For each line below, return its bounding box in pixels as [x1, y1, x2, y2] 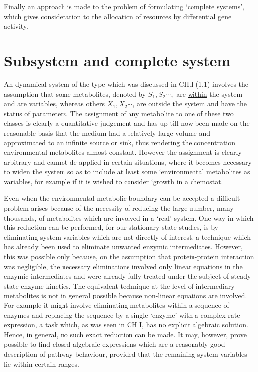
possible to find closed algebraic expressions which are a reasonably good [4, 339, 225, 349]
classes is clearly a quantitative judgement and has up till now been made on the [4, 118, 250, 128]
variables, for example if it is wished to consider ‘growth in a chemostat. [4, 176, 223, 186]
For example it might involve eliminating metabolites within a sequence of [4, 299, 229, 310]
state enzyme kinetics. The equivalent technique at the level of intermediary [4, 280, 235, 291]
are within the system [176, 88, 243, 99]
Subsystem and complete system [4, 50, 231, 70]
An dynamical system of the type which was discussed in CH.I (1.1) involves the [4, 78, 249, 89]
